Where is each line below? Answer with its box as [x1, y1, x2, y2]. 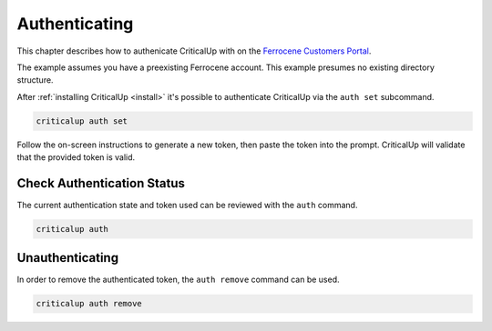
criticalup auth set [36, 115, 128, 126]
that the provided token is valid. [16, 152, 136, 163]
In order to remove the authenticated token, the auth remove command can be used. [16, 274, 340, 286]
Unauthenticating [16, 250, 118, 266]
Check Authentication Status [16, 176, 186, 191]
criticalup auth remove [36, 298, 143, 309]
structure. [16, 75, 54, 85]
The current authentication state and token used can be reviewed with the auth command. [16, 199, 358, 210]
